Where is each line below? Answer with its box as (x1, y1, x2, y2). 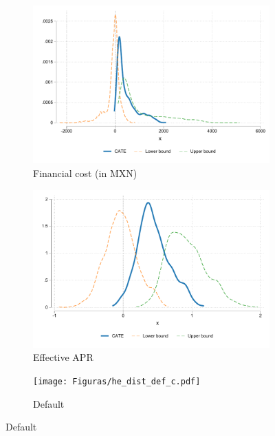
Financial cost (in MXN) (33, 165, 137, 180)
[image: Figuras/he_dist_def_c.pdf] (33, 377, 201, 387)
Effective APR (33, 350, 93, 364)
